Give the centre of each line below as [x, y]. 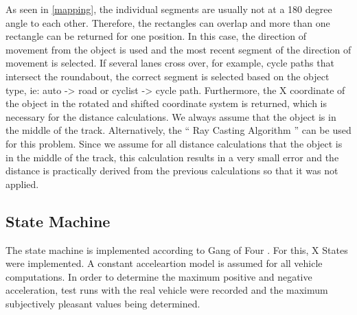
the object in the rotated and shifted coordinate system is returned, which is [166, 103]
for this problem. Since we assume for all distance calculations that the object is [174, 143]
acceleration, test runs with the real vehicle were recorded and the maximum [167, 290]
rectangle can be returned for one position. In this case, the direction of [156, 36]
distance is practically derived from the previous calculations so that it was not [172, 171]
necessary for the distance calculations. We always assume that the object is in [171, 116]
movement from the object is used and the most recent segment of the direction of [178, 49]
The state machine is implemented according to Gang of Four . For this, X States [177, 249]
